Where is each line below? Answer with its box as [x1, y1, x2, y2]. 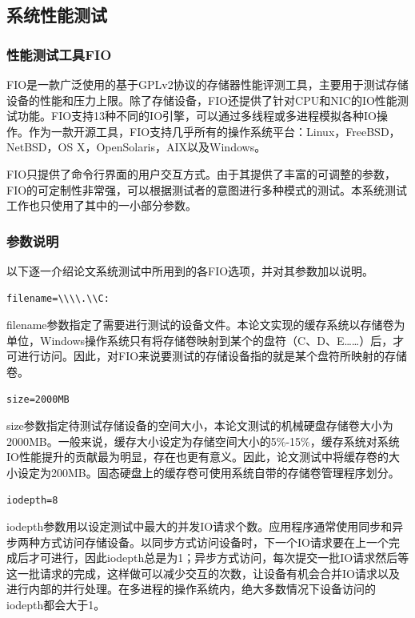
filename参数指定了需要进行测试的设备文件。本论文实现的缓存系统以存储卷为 [6, 316, 405, 333]
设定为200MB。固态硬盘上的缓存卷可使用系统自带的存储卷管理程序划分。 [17, 463, 400, 480]
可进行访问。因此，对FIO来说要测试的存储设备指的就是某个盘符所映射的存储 [6, 347, 408, 364]
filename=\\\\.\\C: [6, 292, 110, 304]
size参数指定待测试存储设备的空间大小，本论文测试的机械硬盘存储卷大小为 [6, 417, 393, 434]
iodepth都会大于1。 [6, 596, 106, 613]
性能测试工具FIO [6, 44, 112, 64]
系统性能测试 [6, 2, 107, 27]
